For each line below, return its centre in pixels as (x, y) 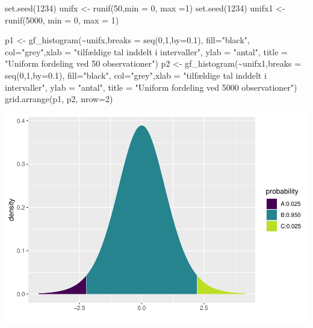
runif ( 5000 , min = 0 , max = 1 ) (62, 20)
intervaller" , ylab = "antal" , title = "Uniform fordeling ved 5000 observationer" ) (151, 87)
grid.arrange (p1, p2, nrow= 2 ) (59, 99)
